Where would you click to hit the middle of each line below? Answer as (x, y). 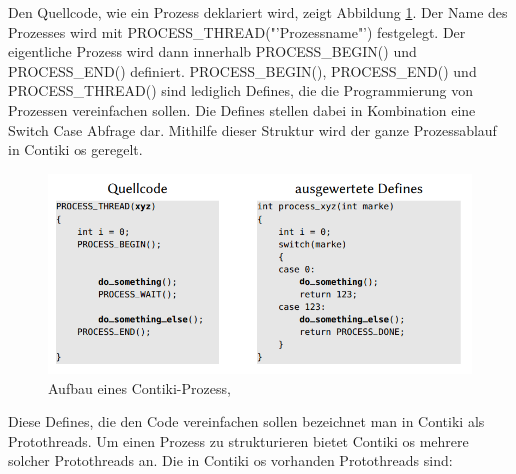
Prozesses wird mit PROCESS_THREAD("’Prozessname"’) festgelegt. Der (237, 31)
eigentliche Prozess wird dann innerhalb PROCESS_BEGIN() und (212, 51)
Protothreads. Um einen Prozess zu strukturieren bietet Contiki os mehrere (238, 440)
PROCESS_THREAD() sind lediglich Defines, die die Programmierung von (241, 90)
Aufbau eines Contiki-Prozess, (139, 387)
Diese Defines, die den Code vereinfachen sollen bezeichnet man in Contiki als (246, 421)
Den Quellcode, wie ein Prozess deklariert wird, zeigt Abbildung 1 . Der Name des (258, 12)
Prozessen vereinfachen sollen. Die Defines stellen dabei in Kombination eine (242, 109)
